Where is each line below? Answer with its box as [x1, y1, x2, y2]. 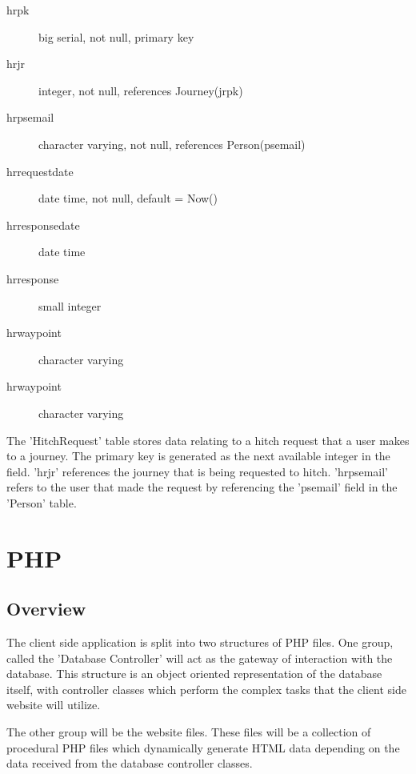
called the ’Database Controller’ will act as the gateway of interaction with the [6, 649, 393, 666]
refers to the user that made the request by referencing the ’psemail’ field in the [6, 479, 398, 495]
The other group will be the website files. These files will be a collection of [6, 724, 371, 740]
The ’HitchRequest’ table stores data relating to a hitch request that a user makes [6, 431, 410, 448]
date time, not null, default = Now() [38, 190, 218, 207]
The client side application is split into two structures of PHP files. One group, [6, 634, 394, 651]
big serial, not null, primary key [38, 28, 194, 45]
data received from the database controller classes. [6, 755, 253, 772]
